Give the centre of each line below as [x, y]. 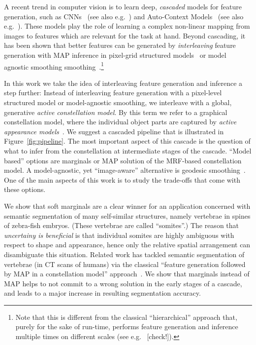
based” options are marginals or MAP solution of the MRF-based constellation [123, 160]
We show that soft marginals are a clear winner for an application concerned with [127, 206]
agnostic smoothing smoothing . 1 [54, 66]
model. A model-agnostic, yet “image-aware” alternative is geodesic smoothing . [125, 170]
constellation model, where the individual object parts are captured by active [120, 122]
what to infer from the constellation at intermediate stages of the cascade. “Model [128, 150]
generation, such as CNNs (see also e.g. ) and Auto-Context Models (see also [124, 16]
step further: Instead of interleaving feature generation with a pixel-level [113, 93]
